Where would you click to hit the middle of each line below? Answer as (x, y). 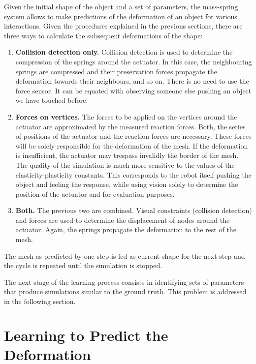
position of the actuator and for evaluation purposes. (95, 194)
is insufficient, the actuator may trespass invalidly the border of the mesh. (127, 155)
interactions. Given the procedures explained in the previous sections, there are (123, 26)
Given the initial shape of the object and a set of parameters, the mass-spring (121, 6)
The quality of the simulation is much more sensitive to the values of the (125, 165)
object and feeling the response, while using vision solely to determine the (127, 184)
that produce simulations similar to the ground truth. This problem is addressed (125, 291)
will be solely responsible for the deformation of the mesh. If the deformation (132, 145)
